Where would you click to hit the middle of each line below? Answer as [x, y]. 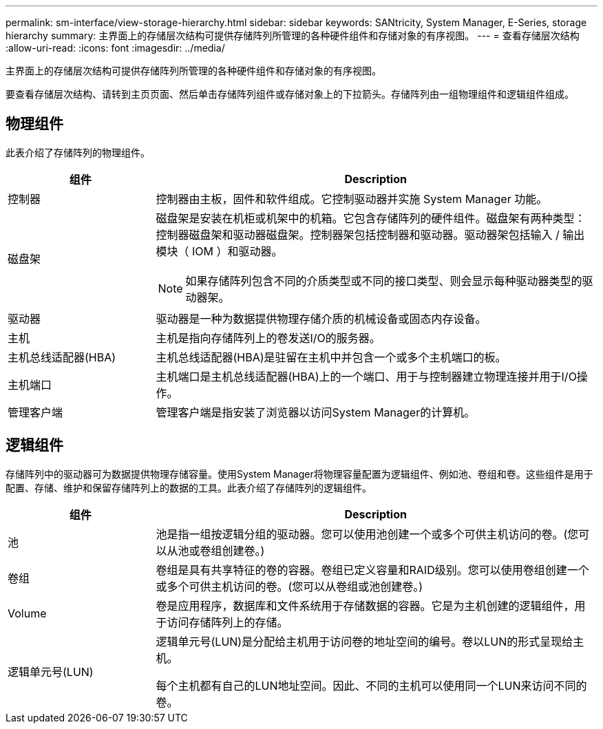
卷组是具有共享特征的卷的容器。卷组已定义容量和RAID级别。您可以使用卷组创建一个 [372, 570]
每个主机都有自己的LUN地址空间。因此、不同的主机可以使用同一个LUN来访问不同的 [371, 685]
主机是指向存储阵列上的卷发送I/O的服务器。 [268, 338]
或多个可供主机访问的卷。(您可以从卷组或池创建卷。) [289, 586]
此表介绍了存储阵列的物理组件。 [78, 152]
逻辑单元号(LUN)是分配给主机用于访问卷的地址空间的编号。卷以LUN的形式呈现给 [364, 641]
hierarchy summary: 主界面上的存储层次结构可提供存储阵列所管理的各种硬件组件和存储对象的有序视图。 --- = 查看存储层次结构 [293, 35]
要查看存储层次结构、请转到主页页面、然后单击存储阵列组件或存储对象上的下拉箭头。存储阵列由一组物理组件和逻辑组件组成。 [290, 94]
